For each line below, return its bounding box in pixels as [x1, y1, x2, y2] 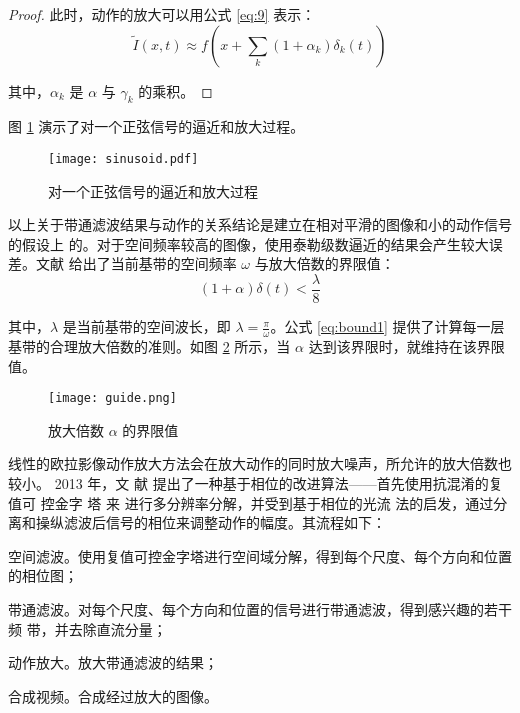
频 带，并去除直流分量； [8, 618, 167, 639]
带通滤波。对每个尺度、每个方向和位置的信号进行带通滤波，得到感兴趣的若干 [8, 598, 512, 619]
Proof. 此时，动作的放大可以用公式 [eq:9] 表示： [8, 4, 316, 24]
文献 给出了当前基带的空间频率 [35, 253, 237, 274]
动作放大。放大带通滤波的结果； [8, 652, 218, 673]
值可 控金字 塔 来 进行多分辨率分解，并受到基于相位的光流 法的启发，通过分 [8, 492, 508, 513]
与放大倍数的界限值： [254, 253, 395, 274]
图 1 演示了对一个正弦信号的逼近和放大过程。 [8, 116, 305, 137]
